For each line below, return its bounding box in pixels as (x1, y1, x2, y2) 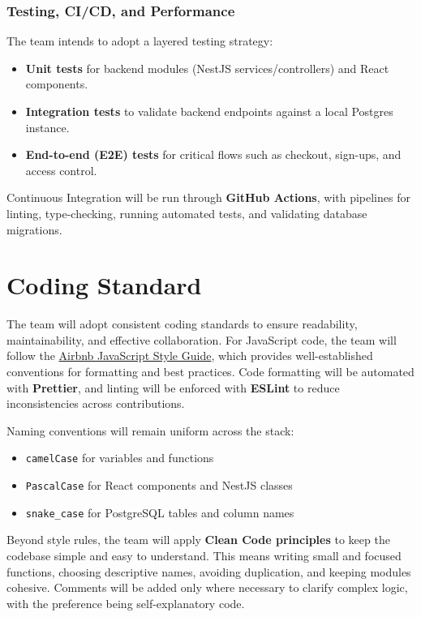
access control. (25, 161, 97, 178)
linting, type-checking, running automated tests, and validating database (6, 204, 367, 221)
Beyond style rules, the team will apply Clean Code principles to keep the (6, 531, 390, 548)
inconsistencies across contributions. (6, 395, 185, 412)
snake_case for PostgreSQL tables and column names (25, 503, 294, 521)
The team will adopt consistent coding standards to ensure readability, (6, 315, 358, 332)
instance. (25, 118, 70, 135)
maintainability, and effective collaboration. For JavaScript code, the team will (6, 331, 397, 348)
